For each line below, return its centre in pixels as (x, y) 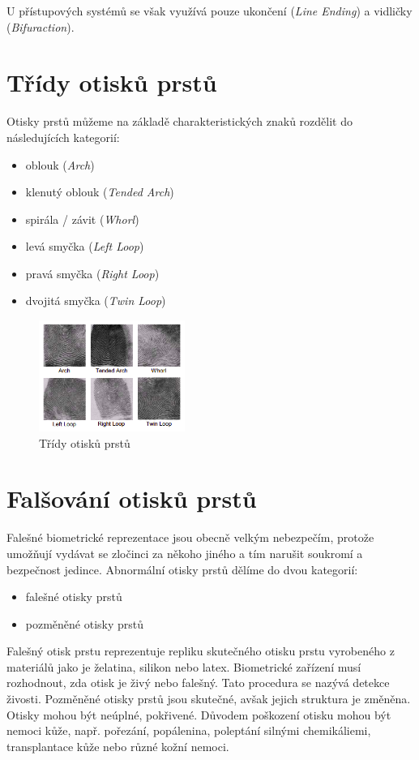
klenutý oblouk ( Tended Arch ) (100, 192)
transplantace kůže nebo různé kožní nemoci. (118, 746)
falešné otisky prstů (74, 597)
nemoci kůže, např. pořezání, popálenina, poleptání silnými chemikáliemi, (189, 730)
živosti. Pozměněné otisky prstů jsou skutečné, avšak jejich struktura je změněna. (209, 699)
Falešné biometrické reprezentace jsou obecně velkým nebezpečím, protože (190, 537)
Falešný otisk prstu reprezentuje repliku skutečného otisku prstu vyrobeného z (201, 651)
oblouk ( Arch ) (60, 164)
